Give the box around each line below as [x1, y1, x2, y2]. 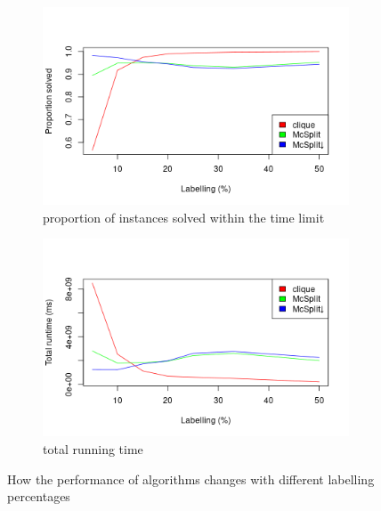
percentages [7, 487, 70, 506]
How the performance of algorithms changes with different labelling [7, 469, 375, 488]
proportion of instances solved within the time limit [43, 207, 325, 226]
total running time [43, 440, 143, 458]
